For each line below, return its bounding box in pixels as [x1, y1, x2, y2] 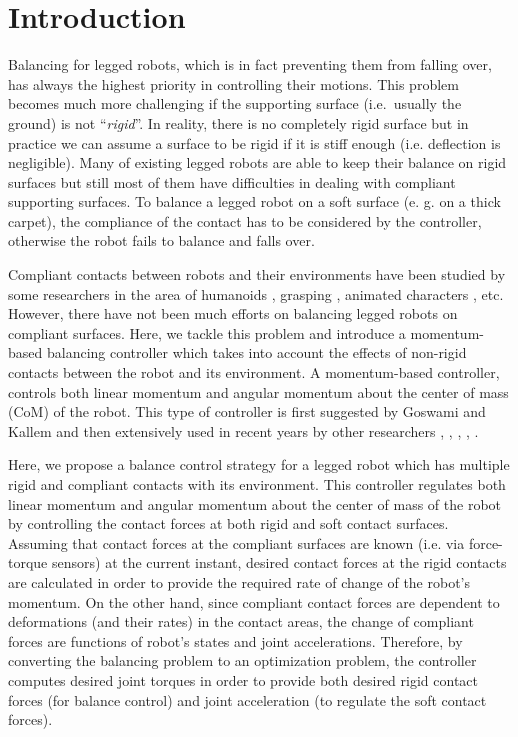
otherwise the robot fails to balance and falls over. [8, 230, 315, 251]
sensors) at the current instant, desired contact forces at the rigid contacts [51, 552, 507, 573]
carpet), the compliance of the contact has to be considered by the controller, [8, 210, 482, 231]
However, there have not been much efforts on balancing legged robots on [8, 303, 458, 324]
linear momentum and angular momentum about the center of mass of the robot [8, 493, 502, 514]
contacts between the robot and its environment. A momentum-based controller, [8, 362, 500, 383]
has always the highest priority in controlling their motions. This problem [8, 73, 459, 94]
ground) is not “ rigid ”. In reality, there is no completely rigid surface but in [8, 112, 469, 133]
